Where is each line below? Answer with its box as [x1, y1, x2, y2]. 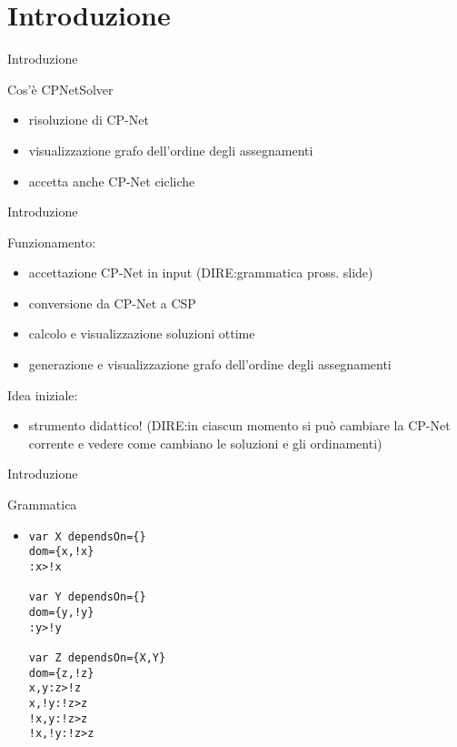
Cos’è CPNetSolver [7, 79, 114, 98]
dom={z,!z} [28, 666, 94, 680]
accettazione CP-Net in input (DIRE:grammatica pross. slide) [28, 263, 373, 282]
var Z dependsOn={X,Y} [28, 651, 166, 664]
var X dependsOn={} [28, 530, 146, 543]
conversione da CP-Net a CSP [28, 293, 196, 312]
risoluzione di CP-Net [28, 110, 149, 129]
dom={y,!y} [28, 605, 94, 619]
